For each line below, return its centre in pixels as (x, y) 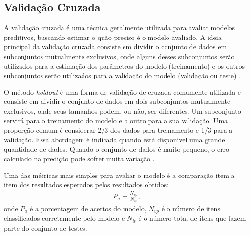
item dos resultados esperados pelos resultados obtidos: (86, 185)
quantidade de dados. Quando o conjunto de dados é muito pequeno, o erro (117, 149)
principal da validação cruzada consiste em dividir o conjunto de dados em (115, 47)
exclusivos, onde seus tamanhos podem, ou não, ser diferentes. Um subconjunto (123, 110)
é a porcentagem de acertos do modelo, (88, 208)
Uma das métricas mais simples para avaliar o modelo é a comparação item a (119, 175)
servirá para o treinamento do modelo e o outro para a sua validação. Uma (116, 120)
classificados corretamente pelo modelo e (64, 218)
